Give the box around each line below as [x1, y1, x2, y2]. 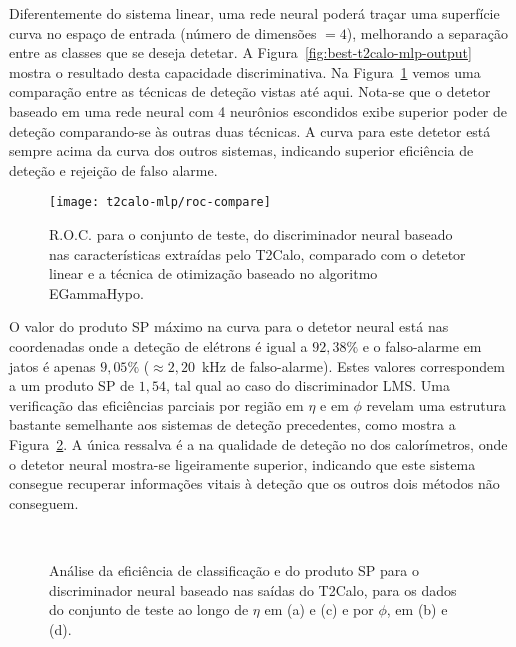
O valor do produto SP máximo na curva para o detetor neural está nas [9, 316, 449, 337]
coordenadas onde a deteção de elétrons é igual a [9, 335, 308, 356]
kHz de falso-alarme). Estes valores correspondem [201, 355, 505, 376]
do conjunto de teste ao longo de [49, 599, 249, 620]
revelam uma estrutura [366, 394, 506, 415]
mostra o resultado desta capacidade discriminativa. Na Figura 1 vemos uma [9, 61, 481, 82]
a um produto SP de [9, 375, 135, 396]
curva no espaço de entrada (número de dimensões [9, 22, 317, 43]
